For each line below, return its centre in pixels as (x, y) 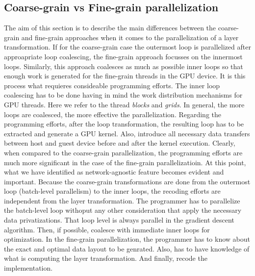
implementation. (28, 268)
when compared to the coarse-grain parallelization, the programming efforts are (123, 152)
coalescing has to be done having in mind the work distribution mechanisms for (123, 95)
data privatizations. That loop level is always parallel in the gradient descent (119, 220)
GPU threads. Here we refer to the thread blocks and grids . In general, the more (124, 104)
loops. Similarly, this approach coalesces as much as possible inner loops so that (124, 66)
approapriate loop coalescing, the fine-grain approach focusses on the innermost (123, 56)
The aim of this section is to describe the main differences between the (110, 28)
